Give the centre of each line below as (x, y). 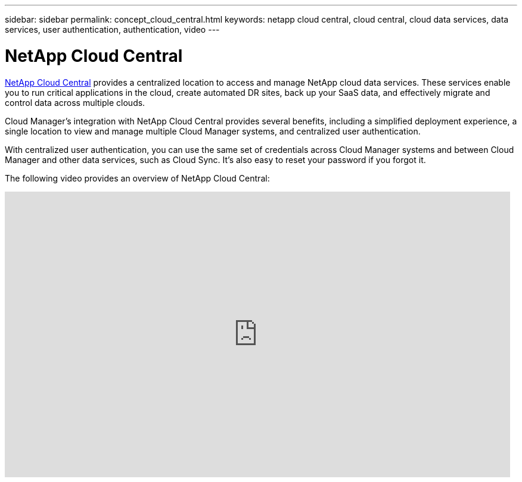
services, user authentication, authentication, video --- (112, 29)
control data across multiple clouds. (75, 102)
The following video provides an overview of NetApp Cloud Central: (137, 178)
